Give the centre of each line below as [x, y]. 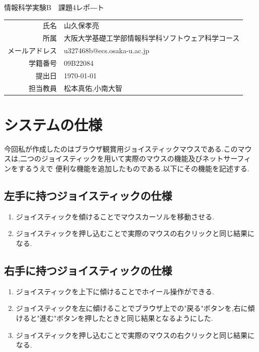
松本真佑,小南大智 [93, 88]
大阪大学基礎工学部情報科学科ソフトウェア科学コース [152, 38]
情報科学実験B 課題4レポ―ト [54, 7]
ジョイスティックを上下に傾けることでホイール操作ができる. [115, 291]
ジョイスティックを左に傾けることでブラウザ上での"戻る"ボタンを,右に [132, 308]
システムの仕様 [53, 124]
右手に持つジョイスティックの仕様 [88, 270]
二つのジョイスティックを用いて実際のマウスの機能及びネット [122, 158]
